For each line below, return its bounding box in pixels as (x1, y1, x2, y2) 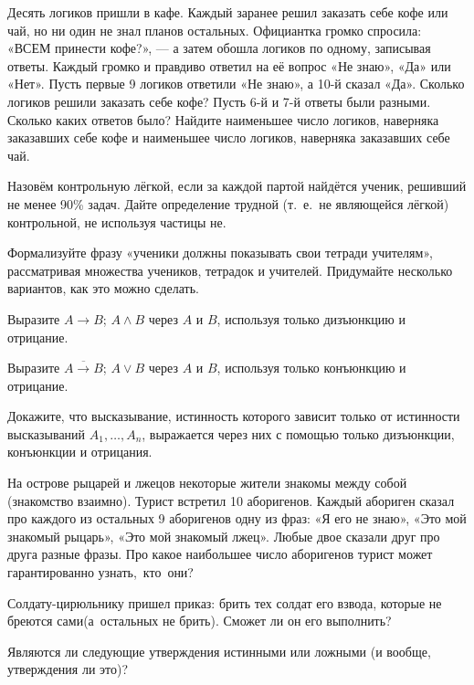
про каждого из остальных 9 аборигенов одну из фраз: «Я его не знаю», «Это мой (7, 509, 467, 528)
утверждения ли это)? (7, 659, 129, 679)
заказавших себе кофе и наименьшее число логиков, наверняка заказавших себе (7, 128, 450, 147)
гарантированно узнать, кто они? (7, 563, 194, 582)
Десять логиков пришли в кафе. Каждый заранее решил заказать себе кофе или (7, 3, 448, 21)
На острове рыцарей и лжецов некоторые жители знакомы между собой (7, 473, 407, 492)
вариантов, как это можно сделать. (7, 279, 199, 298)
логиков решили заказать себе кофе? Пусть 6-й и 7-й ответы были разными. (7, 91, 431, 111)
